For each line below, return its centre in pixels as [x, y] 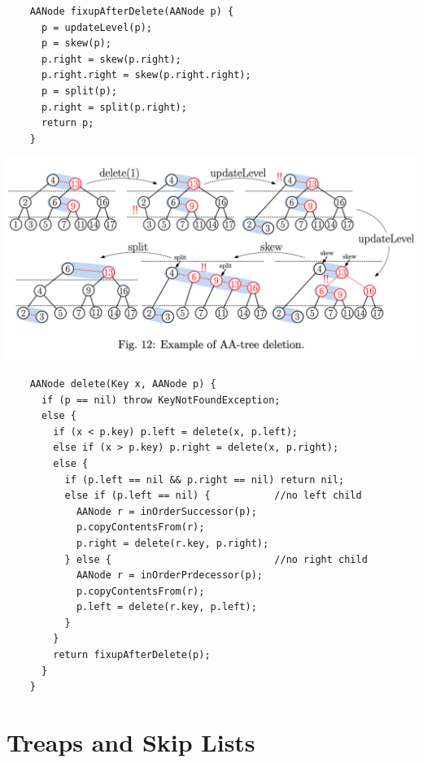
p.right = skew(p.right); [111, 59]
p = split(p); [79, 91]
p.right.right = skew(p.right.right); [146, 75]
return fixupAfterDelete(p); [132, 655]
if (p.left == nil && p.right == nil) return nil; [205, 480]
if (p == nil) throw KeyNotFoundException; [161, 400]
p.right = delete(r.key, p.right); [172, 543]
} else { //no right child [216, 559]
